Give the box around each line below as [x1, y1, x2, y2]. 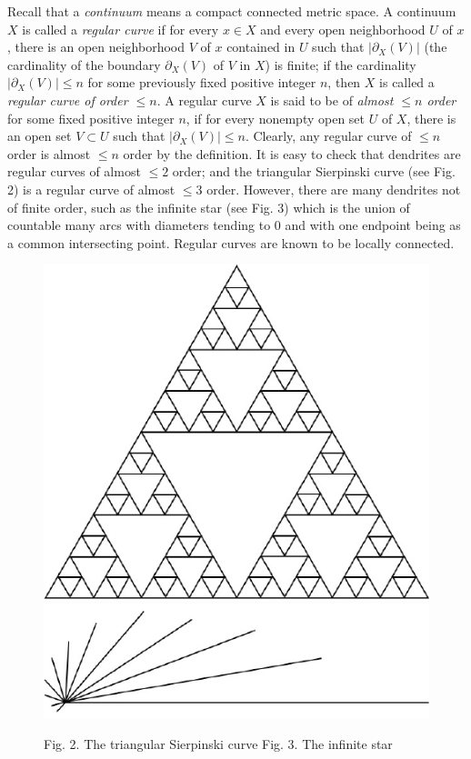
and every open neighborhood [260, 19, 426, 38]
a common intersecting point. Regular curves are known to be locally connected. [7, 233, 455, 252]
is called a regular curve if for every [22, 19, 219, 38]
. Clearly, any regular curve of [245, 126, 412, 145]
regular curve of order [7, 90, 128, 109]
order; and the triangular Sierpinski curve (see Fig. [172, 162, 456, 181]
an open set [7, 126, 72, 145]
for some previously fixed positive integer [87, 73, 316, 92]
